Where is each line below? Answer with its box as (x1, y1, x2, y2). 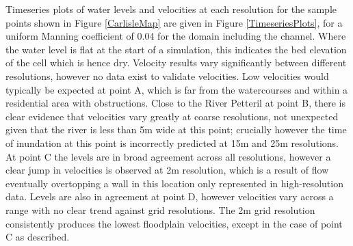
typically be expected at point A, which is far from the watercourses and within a (5, 82, 348, 96)
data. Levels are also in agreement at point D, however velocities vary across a (5, 189, 334, 204)
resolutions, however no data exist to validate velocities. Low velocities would (5, 68, 329, 83)
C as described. (5, 230, 70, 244)
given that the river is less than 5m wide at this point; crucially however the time (5, 122, 347, 137)
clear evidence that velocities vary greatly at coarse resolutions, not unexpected (5, 109, 339, 123)
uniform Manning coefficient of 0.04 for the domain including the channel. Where (5, 29, 346, 43)
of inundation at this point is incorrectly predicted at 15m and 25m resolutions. (5, 135, 339, 150)
